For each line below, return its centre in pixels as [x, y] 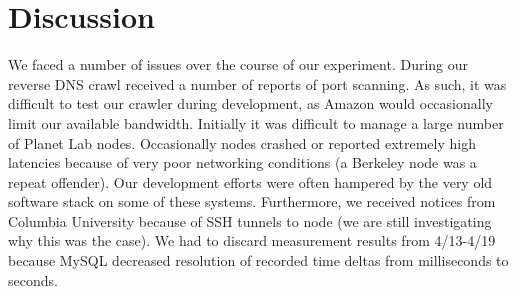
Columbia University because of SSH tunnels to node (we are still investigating [250, 220]
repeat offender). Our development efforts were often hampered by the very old [250, 181]
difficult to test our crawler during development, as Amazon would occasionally [250, 103]
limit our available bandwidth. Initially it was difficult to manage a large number [256, 122]
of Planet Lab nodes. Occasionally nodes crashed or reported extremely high [242, 142]
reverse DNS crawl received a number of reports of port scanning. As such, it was [257, 83]
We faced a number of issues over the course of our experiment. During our [238, 64]
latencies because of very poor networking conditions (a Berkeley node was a [242, 162]
